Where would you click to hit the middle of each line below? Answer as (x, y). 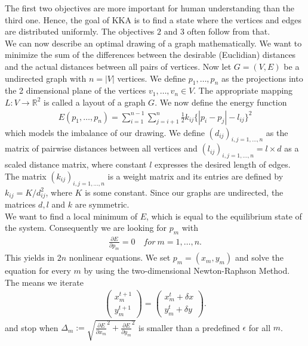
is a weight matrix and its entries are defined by (195, 176)
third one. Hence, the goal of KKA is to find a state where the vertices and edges (153, 19)
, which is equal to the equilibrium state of (224, 216)
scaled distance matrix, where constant (76, 164)
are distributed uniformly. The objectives (80, 31)
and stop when (32, 327)
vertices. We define (152, 78)
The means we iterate (44, 282)
